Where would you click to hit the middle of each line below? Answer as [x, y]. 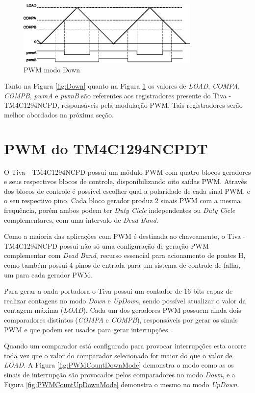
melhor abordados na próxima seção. [59, 114]
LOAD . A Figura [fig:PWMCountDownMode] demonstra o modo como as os [119, 365]
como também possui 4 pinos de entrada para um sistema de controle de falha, [122, 265]
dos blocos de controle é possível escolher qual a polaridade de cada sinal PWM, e [127, 191]
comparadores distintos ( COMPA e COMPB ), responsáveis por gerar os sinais [121, 319]
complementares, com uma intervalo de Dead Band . [81, 220]
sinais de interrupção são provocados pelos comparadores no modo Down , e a [120, 374]
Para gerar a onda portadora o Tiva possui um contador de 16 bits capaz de [118, 291]
